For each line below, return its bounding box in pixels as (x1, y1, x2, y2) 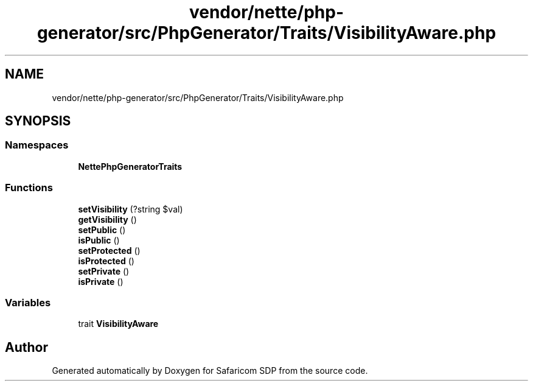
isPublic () (78, 234, 120, 245)
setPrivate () (78, 265, 130, 276)
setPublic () (78, 224, 126, 235)
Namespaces (5, 139, 69, 152)
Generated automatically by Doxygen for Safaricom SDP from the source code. (52, 365, 368, 376)
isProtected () (78, 255, 134, 266)
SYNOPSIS (5, 113, 71, 129)
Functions (5, 181, 53, 194)
